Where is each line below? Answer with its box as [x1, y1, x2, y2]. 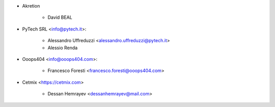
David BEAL [47, 14, 72, 20]
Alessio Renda [47, 45, 78, 51]
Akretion [22, 3, 40, 9]
